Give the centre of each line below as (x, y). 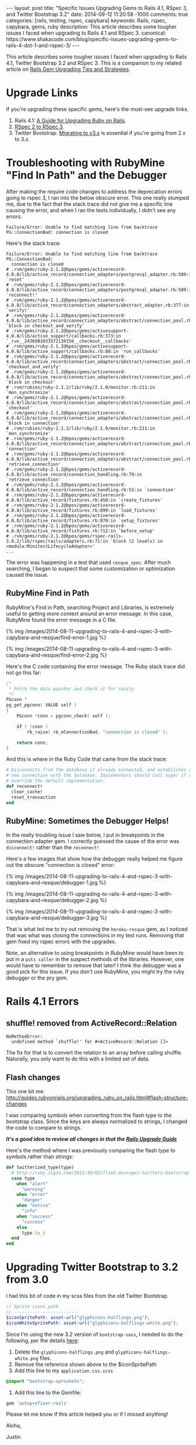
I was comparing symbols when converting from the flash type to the (89, 1116)
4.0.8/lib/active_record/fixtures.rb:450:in (61, 500)
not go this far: (24, 672)
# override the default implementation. (56, 781)
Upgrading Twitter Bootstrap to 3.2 (92, 1267)
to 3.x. (22, 139)
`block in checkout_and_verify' (45, 326)
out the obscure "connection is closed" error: (60, 865)
